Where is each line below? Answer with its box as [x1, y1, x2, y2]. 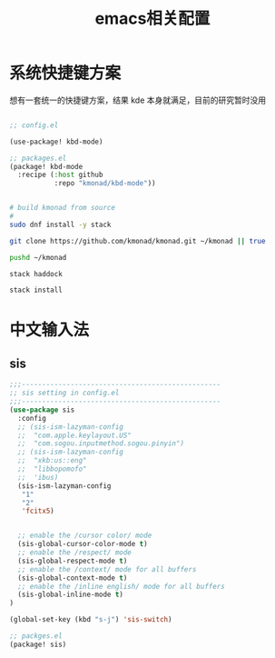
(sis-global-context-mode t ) [17, 573, 128, 583]
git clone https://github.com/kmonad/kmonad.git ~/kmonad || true [9, 236, 266, 245]
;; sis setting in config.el [9, 388, 120, 398]
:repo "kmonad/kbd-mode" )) [54, 179, 156, 188]
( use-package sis [9, 405, 75, 414]
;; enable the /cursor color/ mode [17, 531, 152, 541]
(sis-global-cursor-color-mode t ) [17, 540, 148, 549]
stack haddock [9, 269, 64, 278]
